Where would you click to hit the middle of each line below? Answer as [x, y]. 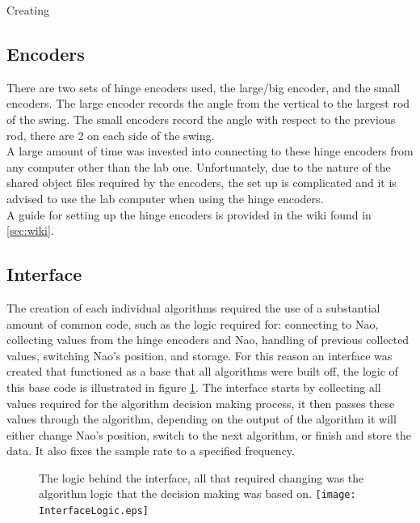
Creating [28, 10]
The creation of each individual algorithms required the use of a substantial [193, 307]
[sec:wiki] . [30, 230]
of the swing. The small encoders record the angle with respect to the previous [201, 119]
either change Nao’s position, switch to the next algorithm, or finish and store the [209, 434]
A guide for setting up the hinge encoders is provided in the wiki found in [189, 214]
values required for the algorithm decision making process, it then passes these [201, 403]
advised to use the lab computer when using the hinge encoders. [165, 198]
